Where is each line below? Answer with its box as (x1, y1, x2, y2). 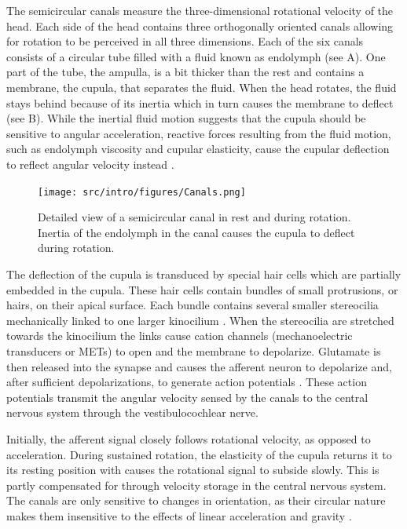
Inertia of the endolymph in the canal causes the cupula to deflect (38, 224, 355, 240)
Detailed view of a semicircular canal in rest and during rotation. (38, 209, 351, 225)
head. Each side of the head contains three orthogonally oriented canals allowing (6, 17, 394, 34)
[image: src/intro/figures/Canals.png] (38, 186, 246, 198)
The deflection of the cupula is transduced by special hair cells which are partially (6, 265, 401, 282)
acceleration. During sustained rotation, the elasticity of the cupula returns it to (6, 446, 392, 462)
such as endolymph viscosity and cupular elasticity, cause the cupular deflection (6, 140, 390, 157)
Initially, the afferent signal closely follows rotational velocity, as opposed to (6, 430, 371, 447)
